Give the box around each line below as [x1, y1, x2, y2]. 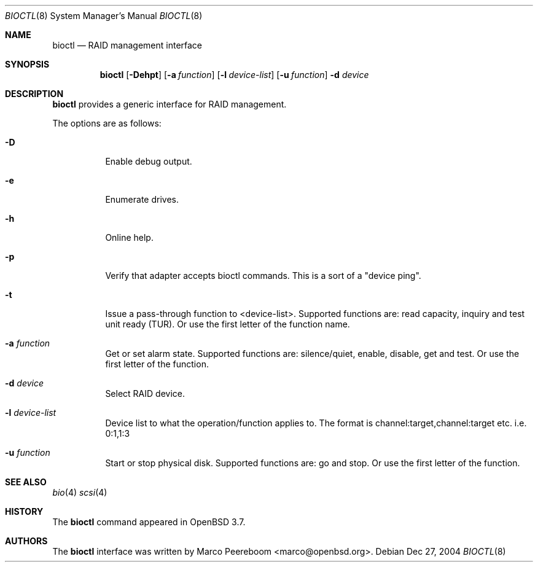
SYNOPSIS [5, 59, 50, 69]
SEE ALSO [5, 477, 47, 487]
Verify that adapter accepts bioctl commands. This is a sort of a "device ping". [105, 270, 421, 281]
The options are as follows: [52, 118, 162, 128]
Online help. [105, 232, 154, 243]
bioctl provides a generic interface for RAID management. [52, 99, 287, 109]
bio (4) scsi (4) [52, 487, 107, 498]
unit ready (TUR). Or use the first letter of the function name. [105, 319, 350, 329]
